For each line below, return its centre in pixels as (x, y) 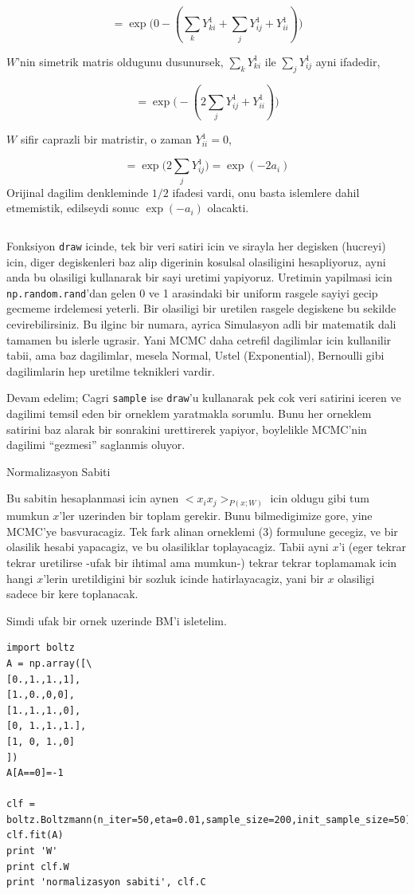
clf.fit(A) (35, 835)
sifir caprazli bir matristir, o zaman (106, 139)
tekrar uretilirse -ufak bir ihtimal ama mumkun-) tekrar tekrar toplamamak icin (202, 562)
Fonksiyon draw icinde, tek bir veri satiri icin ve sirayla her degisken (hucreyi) (196, 245)
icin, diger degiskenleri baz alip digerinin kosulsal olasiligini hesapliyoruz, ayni (196, 261)
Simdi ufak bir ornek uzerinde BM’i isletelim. (117, 620)
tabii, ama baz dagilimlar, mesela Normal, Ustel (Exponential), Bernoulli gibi (195, 355)
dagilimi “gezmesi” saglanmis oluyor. (96, 445)
